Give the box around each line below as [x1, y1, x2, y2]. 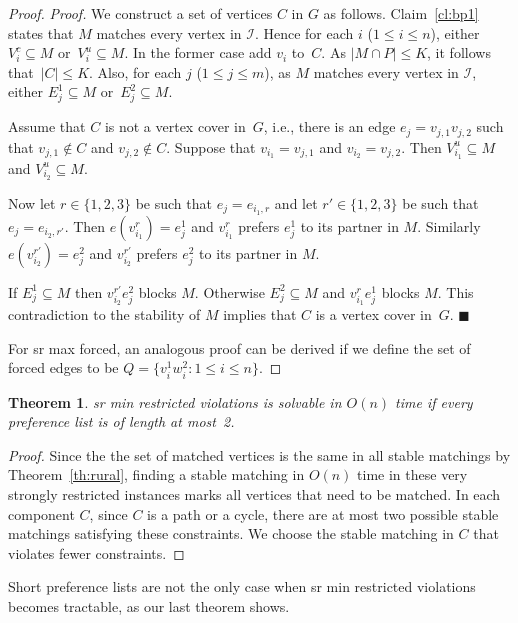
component [8, 503, 75, 524]
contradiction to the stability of [8, 304, 201, 325]
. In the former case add [124, 42, 272, 63]
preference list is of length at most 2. [8, 411, 235, 432]
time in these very [357, 464, 468, 485]
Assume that [8, 116, 86, 137]
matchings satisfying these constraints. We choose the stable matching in [8, 523, 454, 544]
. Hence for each [254, 22, 354, 43]
